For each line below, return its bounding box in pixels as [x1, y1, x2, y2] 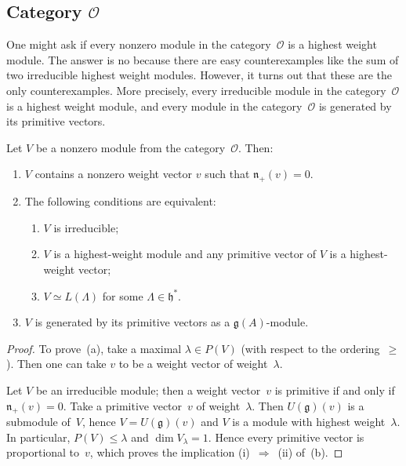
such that [205, 166, 250, 182]
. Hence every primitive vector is [208, 428, 364, 445]
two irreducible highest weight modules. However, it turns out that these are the [6, 67, 393, 83]
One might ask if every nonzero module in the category [6, 36, 271, 53]
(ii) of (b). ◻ [277, 444, 343, 461]
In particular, [6, 428, 71, 445]
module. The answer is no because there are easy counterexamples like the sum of [6, 51, 399, 67]
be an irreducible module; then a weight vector [35, 381, 261, 398]
